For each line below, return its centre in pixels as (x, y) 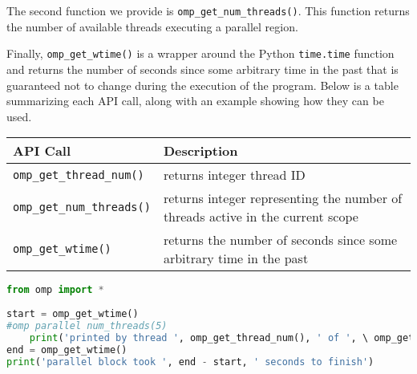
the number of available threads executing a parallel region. (152, 26)
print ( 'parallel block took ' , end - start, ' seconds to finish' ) (190, 362)
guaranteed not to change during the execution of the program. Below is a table (202, 85)
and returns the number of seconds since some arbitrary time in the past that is (202, 69)
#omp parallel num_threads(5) (87, 325)
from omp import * (55, 290)
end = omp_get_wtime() (67, 350)
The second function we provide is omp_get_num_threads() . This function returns (208, 10)
